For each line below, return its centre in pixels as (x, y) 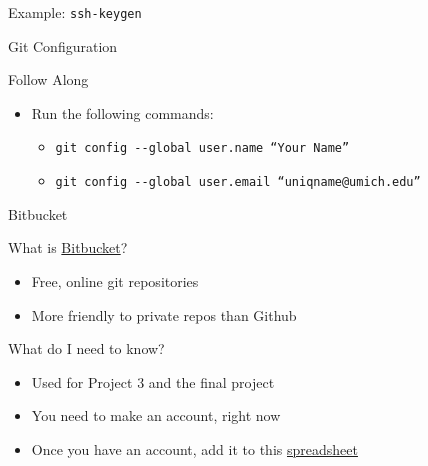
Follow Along (48, 79)
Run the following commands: (122, 112)
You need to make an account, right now (156, 415)
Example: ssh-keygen (75, 12)
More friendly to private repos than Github (164, 314)
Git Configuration (63, 45)
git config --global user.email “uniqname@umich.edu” (238, 182)
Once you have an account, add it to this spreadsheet (194, 448)
